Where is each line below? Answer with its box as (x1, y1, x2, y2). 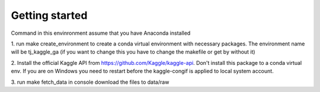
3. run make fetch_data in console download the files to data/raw (11, 78, 169, 86)
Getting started (11, 9, 88, 22)
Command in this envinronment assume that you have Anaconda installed (11, 29, 191, 37)
